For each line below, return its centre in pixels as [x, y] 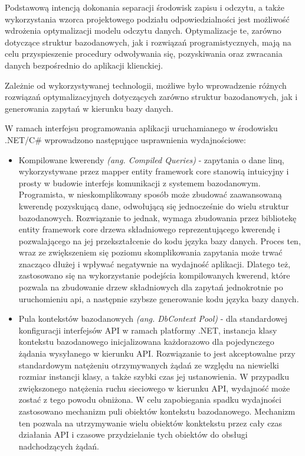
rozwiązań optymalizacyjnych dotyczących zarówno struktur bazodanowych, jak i [151, 97]
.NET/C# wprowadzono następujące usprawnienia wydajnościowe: [125, 139]
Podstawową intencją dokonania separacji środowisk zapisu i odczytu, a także [145, 7]
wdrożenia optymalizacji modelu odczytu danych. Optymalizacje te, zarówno [143, 30]
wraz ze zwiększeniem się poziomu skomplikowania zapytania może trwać [150, 252]
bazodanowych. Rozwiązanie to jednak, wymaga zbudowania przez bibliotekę [158, 217]
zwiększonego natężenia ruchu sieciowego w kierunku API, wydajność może [154, 388]
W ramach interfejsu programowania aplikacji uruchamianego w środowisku [141, 128]
